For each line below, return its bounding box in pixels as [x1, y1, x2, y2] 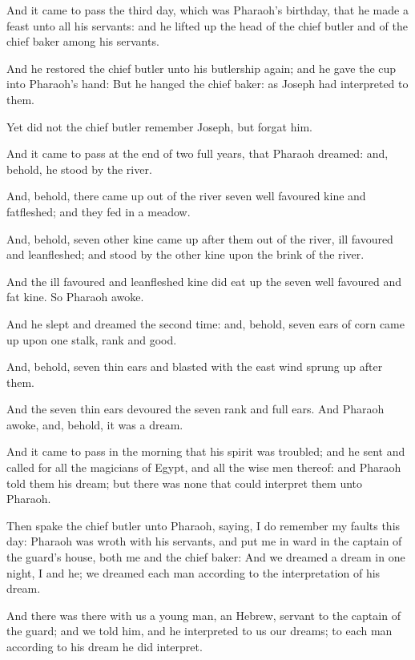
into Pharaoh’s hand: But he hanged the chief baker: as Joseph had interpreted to [6, 75, 409, 92]
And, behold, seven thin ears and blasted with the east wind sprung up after [6, 358, 383, 375]
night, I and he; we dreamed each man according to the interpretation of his [6, 564, 381, 581]
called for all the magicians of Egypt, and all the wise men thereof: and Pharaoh [6, 459, 401, 476]
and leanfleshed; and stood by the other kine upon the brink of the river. [6, 246, 365, 263]
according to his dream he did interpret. [6, 638, 203, 654]
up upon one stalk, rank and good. [6, 331, 177, 348]
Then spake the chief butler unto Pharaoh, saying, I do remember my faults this [6, 517, 401, 533]
